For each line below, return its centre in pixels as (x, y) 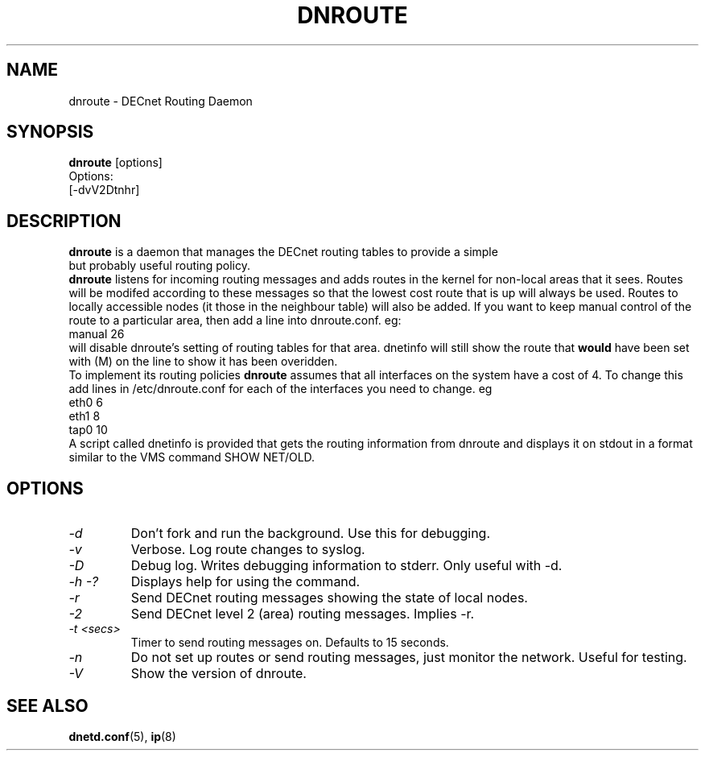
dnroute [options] (115, 163)
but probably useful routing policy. (160, 266)
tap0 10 (88, 430)
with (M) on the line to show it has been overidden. (203, 362)
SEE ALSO (47, 705)
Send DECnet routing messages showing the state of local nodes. (329, 598)
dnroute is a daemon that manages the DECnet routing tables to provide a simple (283, 252)
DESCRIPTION (64, 221)
